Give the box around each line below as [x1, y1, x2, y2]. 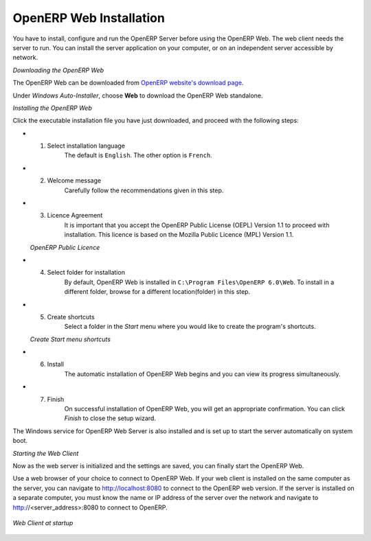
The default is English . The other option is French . [64, 151, 213, 159]
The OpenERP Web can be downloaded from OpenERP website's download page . [12, 79, 244, 87]
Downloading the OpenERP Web [12, 66, 104, 74]
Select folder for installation [47, 268, 125, 277]
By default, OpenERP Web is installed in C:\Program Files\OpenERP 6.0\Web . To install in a [64, 278, 335, 286]
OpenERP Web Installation [12, 10, 165, 25]
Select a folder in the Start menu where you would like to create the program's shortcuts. [64, 323, 316, 331]
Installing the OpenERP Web [12, 104, 92, 112]
